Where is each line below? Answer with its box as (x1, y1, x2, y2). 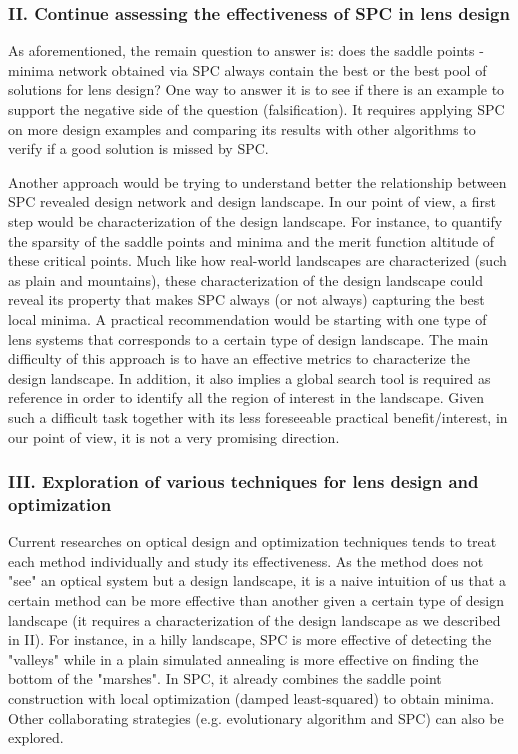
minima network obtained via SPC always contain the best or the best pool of (8, 59, 487, 80)
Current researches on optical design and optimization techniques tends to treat (8, 531, 497, 552)
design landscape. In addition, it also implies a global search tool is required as (8, 367, 491, 388)
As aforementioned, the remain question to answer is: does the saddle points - (8, 40, 484, 61)
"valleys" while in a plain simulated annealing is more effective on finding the (8, 648, 479, 669)
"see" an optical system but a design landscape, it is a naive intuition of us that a (8, 570, 506, 591)
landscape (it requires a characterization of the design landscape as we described (8, 609, 501, 630)
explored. (8, 727, 64, 748)
